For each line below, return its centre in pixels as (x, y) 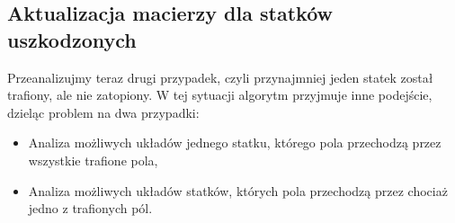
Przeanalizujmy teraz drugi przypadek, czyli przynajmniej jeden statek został (220, 77)
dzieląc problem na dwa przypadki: (103, 112)
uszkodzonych (72, 39)
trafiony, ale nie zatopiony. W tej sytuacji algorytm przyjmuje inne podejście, (220, 95)
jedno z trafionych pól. (90, 208)
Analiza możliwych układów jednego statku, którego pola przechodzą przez (235, 143)
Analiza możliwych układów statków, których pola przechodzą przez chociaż (238, 190)
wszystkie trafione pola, (93, 160)
